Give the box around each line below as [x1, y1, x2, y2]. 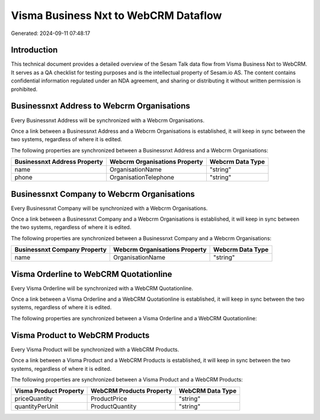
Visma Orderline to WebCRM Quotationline [11, 269, 172, 279]
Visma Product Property [14, 387, 84, 395]
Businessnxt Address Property [14, 158, 103, 166]
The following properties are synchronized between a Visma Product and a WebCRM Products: [11, 376, 243, 383]
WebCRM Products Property [91, 387, 172, 395]
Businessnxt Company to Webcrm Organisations [11, 189, 195, 199]
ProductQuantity [91, 402, 137, 411]
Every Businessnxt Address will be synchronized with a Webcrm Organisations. [11, 116, 204, 124]
